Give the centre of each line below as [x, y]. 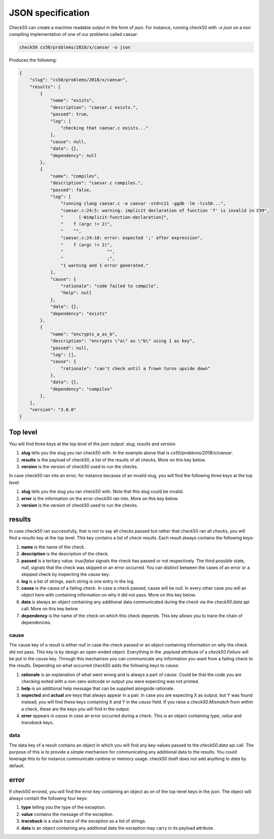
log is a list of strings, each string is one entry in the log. [78, 581]
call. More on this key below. [50, 609]
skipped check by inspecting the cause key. [66, 574]
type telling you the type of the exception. [64, 807]
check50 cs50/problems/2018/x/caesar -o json [75, 47]
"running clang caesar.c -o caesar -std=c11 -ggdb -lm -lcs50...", [143, 203]
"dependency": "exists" [79, 313]
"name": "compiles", [75, 176]
